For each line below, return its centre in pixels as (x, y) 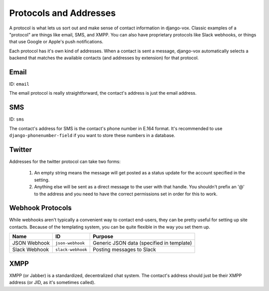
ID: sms (17, 119)
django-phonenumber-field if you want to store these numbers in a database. (92, 136)
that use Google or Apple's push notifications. (56, 42)
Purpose (103, 237)
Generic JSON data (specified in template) (142, 243)
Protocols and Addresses (63, 13)
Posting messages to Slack (125, 250)
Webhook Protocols (41, 208)
